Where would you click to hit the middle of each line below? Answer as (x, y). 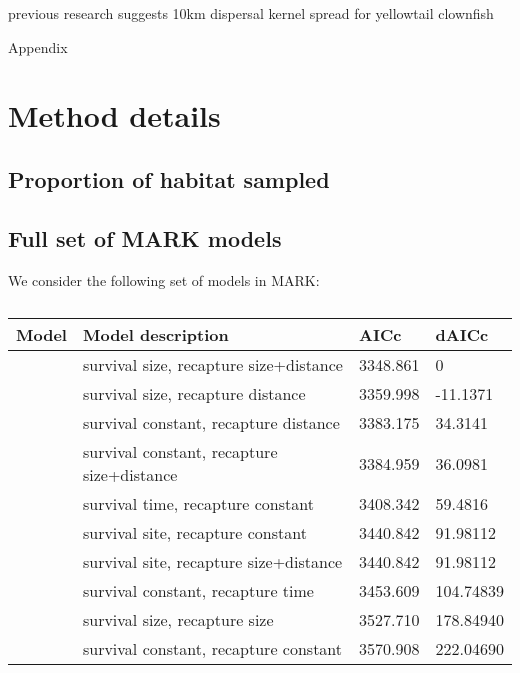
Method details (114, 115)
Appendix (38, 46)
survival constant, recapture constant (212, 649)
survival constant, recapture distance (211, 423)
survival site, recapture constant (194, 533)
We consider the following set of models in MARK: (164, 279)
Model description (155, 335)
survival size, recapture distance (194, 394)
